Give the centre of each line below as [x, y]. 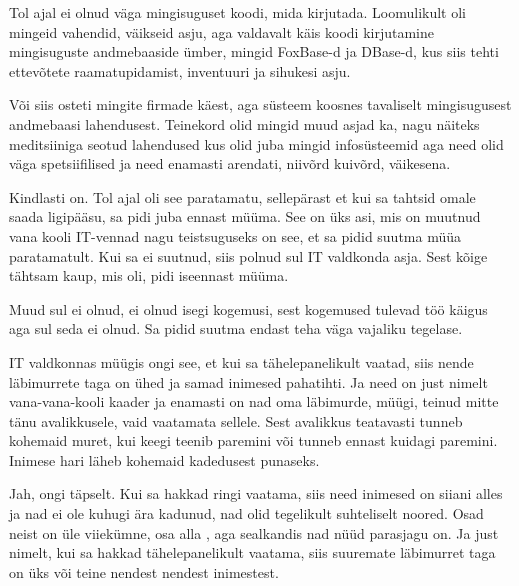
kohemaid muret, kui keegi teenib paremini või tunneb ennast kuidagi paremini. [253, 440]
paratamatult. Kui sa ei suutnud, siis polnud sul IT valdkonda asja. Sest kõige [248, 255]
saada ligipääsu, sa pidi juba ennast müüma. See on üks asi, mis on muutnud [245, 216]
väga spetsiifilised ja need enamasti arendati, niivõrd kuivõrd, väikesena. [230, 163]
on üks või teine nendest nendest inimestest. [144, 571]
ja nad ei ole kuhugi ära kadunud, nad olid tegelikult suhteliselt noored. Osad [246, 513]
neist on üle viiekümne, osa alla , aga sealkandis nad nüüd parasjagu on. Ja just [254, 532]
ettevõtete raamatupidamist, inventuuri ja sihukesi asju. [180, 70]
